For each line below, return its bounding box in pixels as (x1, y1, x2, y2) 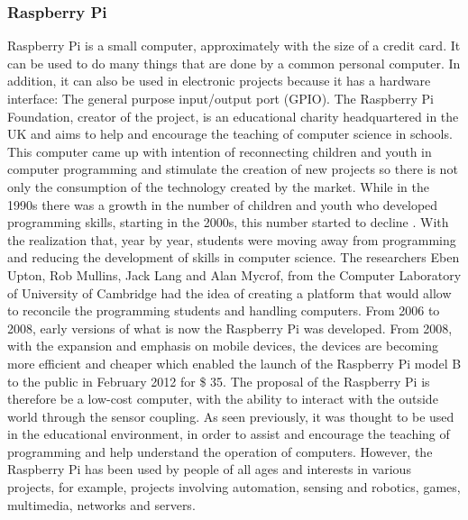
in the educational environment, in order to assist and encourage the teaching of (7, 424, 450, 443)
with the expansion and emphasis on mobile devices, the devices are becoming (7, 336, 438, 355)
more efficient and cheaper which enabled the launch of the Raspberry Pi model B (7, 353, 462, 372)
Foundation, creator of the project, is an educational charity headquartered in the (7, 106, 459, 125)
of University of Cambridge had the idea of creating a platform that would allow (7, 283, 452, 302)
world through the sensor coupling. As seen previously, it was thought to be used (7, 406, 454, 425)
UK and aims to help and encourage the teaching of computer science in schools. (7, 124, 453, 143)
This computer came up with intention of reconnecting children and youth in (7, 141, 432, 160)
